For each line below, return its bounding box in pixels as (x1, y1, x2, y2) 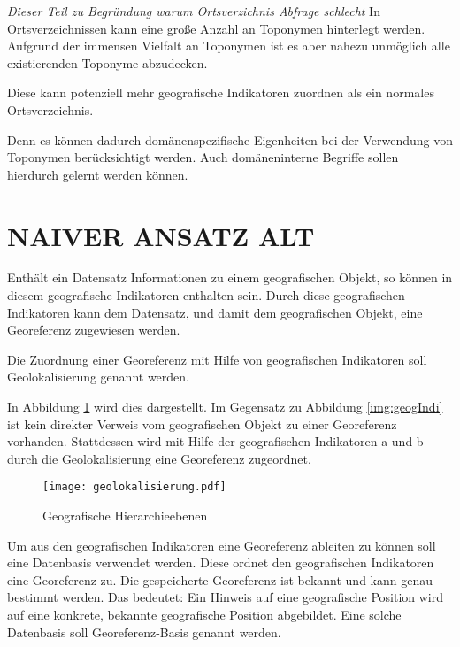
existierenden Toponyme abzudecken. (7, 53, 208, 72)
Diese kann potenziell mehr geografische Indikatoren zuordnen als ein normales (7, 83, 434, 102)
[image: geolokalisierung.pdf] (42, 481, 226, 494)
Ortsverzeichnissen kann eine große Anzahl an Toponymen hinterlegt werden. (7, 19, 425, 37)
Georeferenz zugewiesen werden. (7, 320, 180, 339)
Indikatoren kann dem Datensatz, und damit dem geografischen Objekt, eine (7, 303, 423, 321)
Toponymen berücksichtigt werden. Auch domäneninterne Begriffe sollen (7, 148, 399, 166)
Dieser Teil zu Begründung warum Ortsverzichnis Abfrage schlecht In (7, 2, 380, 19)
